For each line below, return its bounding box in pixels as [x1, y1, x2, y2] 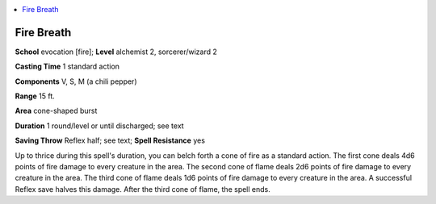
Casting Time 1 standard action [15, 61, 120, 72]
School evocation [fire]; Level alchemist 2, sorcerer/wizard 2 [15, 47, 218, 56]
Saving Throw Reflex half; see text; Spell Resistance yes [15, 135, 206, 145]
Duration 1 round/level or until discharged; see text [15, 121, 185, 131]
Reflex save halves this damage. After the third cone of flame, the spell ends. [15, 184, 270, 194]
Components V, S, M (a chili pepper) [15, 77, 137, 86]
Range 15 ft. [15, 91, 56, 101]
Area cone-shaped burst [15, 106, 98, 116]
